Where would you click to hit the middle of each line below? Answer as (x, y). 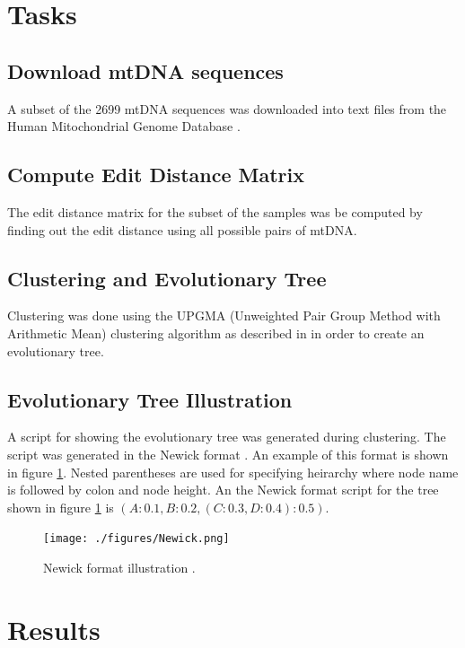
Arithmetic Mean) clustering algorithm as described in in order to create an (216, 333)
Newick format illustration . (119, 567)
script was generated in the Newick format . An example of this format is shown (228, 454)
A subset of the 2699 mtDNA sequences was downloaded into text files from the (227, 108)
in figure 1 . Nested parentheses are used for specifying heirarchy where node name (233, 472)
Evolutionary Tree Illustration (150, 399)
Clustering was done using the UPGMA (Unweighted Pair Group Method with (224, 315)
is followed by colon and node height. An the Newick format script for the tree (223, 490)
